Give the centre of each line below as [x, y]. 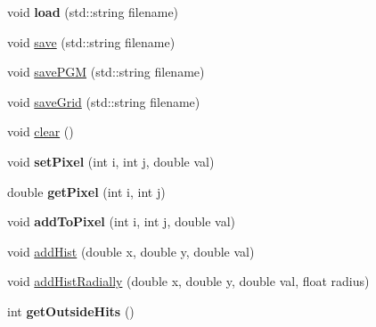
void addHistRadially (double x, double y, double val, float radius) [188, 281]
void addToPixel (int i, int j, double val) [122, 221]
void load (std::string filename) [93, 12]
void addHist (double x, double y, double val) [131, 251]
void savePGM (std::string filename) [106, 72]
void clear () [41, 131]
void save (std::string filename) [91, 41]
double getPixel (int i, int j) [86, 191]
